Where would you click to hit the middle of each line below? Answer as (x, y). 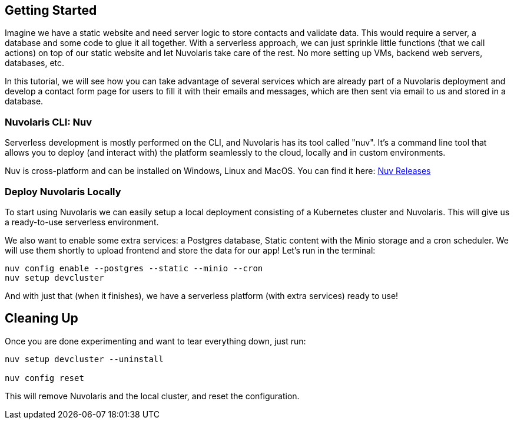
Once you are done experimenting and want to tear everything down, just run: (155, 341)
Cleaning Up (42, 318)
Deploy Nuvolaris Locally (63, 191)
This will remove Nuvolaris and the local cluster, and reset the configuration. (152, 396)
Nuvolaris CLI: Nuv (49, 122)
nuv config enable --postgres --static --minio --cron (134, 268)
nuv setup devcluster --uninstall (84, 359)
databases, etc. (35, 63)
